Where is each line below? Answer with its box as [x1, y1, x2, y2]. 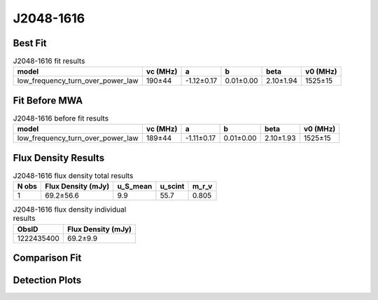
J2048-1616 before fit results [13, 114, 108, 123]
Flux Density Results [13, 151, 105, 164]
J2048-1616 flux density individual [13, 205, 127, 214]
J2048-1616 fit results [13, 56, 85, 66]
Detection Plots [13, 274, 82, 287]
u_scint [160, 182, 185, 191]
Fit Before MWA [13, 95, 83, 107]
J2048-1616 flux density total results [13, 171, 134, 181]
